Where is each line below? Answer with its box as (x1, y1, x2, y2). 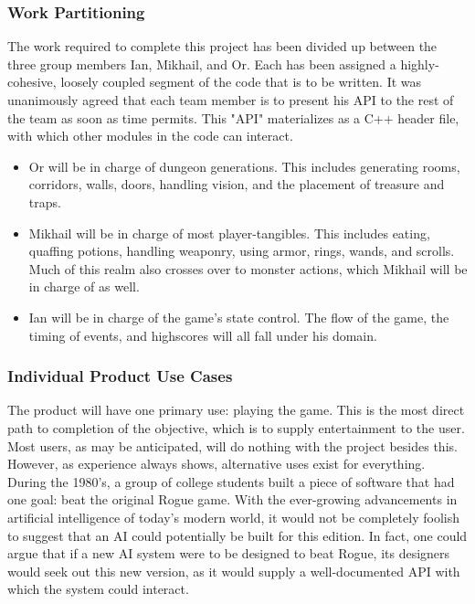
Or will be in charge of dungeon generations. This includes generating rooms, (28, 156, 460, 175)
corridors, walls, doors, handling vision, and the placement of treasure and (28, 175, 445, 194)
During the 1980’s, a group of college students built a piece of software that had (7, 472, 455, 491)
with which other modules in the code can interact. (7, 126, 293, 145)
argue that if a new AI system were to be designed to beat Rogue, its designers (7, 544, 450, 563)
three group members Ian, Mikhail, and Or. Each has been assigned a (7, 54, 396, 73)
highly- (400, 54, 439, 73)
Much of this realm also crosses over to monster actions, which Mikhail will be (28, 259, 468, 278)
